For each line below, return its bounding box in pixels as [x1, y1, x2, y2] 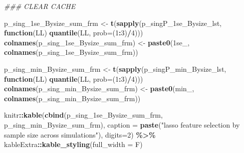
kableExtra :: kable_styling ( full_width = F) [4, 139, 143, 150]
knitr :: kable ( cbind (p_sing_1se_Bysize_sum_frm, [4, 110, 163, 120]
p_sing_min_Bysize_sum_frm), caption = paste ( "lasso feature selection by [4, 119, 240, 130]
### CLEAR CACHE [4, 1, 75, 11]
